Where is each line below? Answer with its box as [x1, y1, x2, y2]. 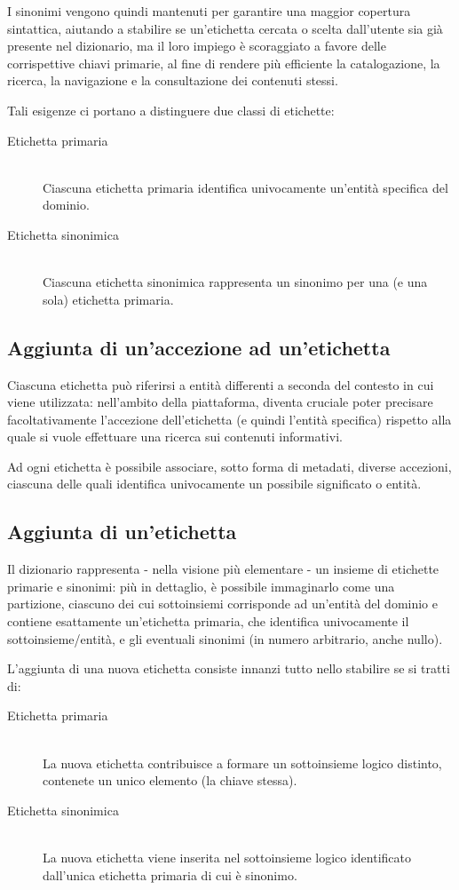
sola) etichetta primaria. [43, 290, 174, 308]
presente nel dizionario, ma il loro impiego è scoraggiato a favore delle [7, 36, 386, 55]
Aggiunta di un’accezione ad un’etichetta [7, 333, 391, 361]
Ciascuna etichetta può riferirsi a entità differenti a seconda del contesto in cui [7, 375, 434, 393]
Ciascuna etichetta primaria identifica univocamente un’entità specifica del [43, 178, 448, 196]
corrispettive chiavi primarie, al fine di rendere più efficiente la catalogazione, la [7, 53, 440, 72]
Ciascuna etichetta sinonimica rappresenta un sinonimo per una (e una [43, 273, 428, 291]
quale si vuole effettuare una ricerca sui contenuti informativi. [7, 427, 343, 446]
